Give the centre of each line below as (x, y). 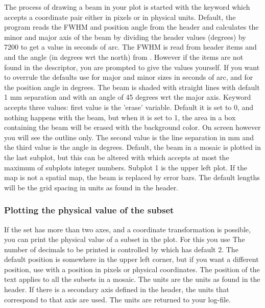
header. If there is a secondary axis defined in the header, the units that (117, 289)
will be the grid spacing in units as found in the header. (91, 187)
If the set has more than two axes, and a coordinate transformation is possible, (127, 229)
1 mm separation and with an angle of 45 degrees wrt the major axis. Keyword (128, 97)
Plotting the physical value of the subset (89, 210)
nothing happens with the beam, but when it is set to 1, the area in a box (120, 117)
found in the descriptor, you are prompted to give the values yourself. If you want (132, 67)
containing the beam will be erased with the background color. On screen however (132, 127)
